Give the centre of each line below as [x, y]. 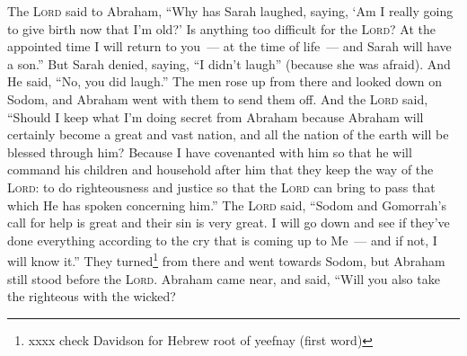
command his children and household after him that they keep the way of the [220, 169]
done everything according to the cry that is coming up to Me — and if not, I [222, 240]
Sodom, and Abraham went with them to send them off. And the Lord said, [218, 98]
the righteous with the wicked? [92, 296]
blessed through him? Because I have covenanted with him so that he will [210, 151]
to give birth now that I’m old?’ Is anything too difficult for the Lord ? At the [221, 28]
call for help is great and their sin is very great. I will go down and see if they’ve [229, 222]
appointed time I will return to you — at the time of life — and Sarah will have [229, 46]
